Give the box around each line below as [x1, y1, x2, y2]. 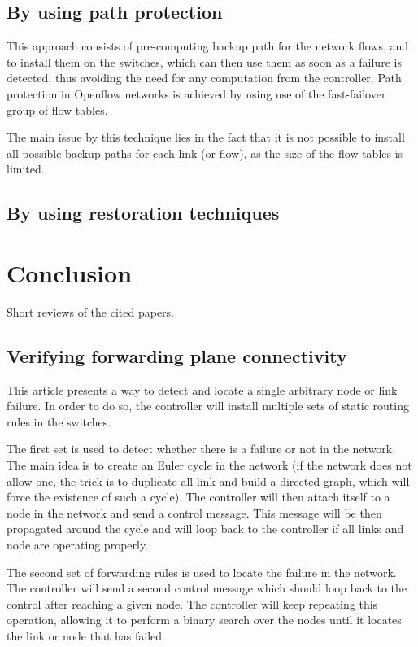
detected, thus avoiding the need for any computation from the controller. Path [7, 69, 402, 86]
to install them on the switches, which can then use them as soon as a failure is [7, 53, 402, 70]
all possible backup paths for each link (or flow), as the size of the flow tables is [7, 144, 403, 161]
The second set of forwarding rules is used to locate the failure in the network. [7, 563, 397, 580]
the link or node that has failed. [7, 627, 165, 644]
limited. [7, 160, 45, 177]
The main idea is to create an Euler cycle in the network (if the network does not [7, 457, 412, 474]
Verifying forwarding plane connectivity [7, 343, 347, 368]
